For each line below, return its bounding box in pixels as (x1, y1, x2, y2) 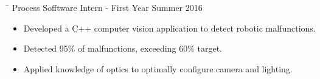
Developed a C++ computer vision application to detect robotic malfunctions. (23, 21, 316, 34)
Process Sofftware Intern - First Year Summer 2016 (12, 1, 203, 13)
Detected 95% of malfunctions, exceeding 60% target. (23, 42, 222, 55)
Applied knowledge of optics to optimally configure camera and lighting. (23, 62, 293, 75)
